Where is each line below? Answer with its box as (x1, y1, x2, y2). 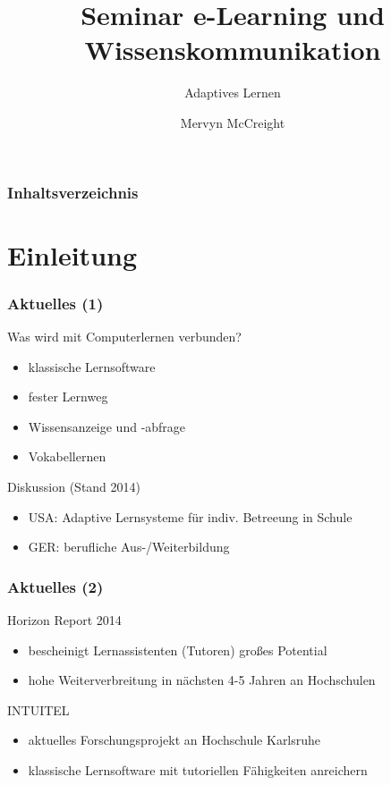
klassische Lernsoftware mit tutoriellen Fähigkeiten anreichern (28, 760, 368, 779)
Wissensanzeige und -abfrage (28, 417, 186, 435)
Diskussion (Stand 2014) (7, 477, 141, 495)
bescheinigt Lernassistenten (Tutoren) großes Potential (28, 640, 327, 659)
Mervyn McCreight (180, 113, 285, 131)
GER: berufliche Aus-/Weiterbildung (28, 537, 230, 556)
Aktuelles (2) (7, 575, 104, 597)
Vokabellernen (28, 447, 106, 466)
